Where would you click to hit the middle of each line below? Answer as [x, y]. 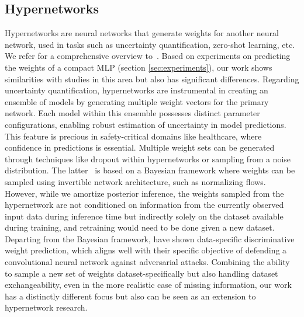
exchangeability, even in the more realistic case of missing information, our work [148, 285]
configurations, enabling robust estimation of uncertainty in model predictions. [146, 124]
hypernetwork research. [46, 307]
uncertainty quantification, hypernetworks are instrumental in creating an [137, 90]
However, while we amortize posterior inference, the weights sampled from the [144, 193]
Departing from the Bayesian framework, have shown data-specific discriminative [150, 238]
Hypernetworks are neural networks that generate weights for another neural [142, 33]
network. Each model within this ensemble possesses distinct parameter [132, 113]
